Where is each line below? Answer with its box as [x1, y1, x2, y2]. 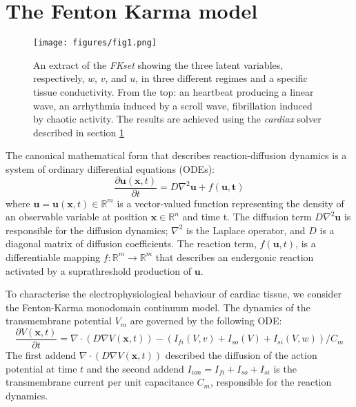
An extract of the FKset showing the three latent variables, [33, 57, 284, 72]
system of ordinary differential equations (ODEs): [6, 161, 215, 176]
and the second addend [86, 361, 184, 375]
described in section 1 [33, 125, 125, 139]
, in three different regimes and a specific [135, 71, 308, 85]
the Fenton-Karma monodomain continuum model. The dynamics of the [6, 300, 310, 314]
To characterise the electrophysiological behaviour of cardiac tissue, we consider [6, 286, 342, 301]
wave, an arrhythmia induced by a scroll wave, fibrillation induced [33, 98, 313, 112]
